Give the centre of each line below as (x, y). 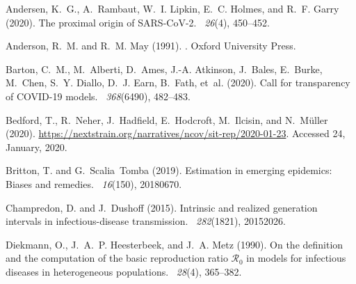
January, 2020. (37, 147)
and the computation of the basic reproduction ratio (117, 258)
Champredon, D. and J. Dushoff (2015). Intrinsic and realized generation (162, 207)
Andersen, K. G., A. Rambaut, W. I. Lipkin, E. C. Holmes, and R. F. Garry (172, 8)
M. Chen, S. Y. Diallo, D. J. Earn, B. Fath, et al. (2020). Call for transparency (178, 82)
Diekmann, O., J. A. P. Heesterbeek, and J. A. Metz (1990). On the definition (175, 244)
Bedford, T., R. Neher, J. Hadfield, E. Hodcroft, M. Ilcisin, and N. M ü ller (167, 119)
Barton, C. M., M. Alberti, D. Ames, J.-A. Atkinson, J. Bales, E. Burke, (164, 69)
